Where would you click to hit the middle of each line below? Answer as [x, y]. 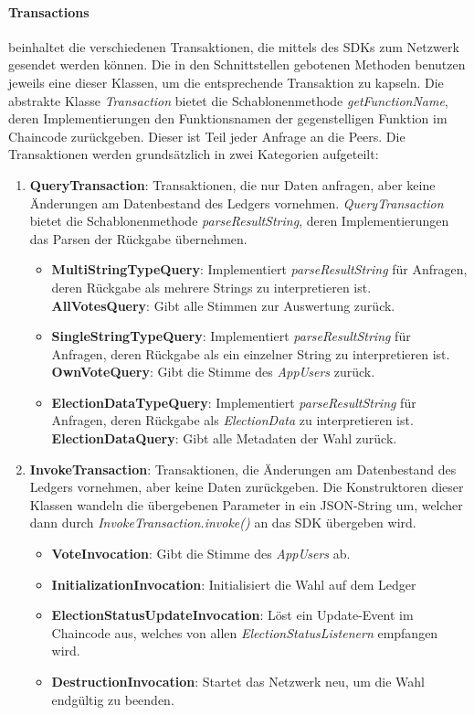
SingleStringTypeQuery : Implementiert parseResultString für [231, 336]
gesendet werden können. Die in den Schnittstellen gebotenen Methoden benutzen [237, 64]
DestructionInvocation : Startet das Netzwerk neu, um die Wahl [238, 682]
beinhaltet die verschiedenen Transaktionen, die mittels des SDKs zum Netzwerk [234, 46]
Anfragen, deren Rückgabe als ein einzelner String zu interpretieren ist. [251, 353]
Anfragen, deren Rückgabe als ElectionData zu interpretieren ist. [232, 420]
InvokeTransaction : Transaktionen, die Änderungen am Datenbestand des [243, 469]
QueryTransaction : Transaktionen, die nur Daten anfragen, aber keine [232, 184]
